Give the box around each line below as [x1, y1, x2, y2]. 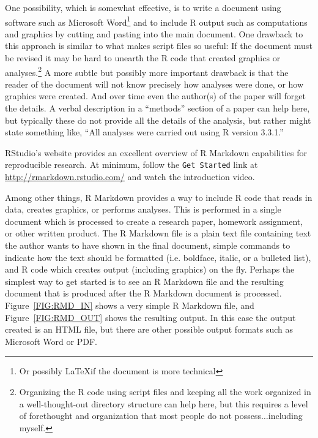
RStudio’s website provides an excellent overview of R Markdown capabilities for [5, 146, 307, 159]
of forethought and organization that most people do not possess [19, 409, 262, 422]
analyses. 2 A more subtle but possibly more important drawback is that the [5, 64, 289, 78]
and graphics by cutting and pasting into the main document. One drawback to [5, 27, 303, 40]
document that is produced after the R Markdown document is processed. [5, 287, 282, 300]
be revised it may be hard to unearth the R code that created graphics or [5, 51, 281, 64]
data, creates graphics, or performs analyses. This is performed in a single [5, 203, 281, 216]
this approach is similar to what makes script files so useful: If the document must [5, 39, 312, 52]
